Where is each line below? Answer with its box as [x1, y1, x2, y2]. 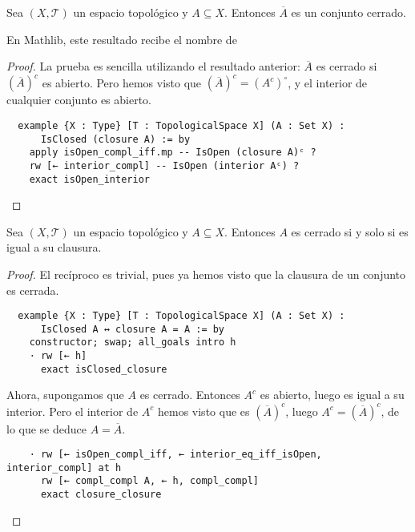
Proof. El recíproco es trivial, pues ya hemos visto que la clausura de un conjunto [6, 265, 406, 282]
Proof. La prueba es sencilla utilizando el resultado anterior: [6, 58, 300, 75]
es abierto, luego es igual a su [260, 386, 405, 403]
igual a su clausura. [6, 239, 102, 256]
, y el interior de [288, 74, 368, 91]
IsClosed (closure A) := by [40, 133, 191, 145]
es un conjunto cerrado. [291, 4, 406, 20]
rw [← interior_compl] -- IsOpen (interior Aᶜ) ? [29, 159, 300, 171]
